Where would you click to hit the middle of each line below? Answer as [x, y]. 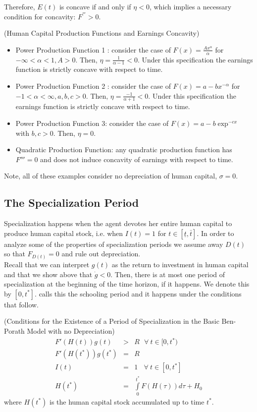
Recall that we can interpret [47, 264]
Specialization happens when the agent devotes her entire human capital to [118, 223]
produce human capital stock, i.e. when [64, 233]
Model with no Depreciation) [71, 330]
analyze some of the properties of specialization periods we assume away [114, 244]
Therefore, [20, 6]
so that [15, 254]
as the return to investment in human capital [180, 264]
